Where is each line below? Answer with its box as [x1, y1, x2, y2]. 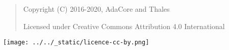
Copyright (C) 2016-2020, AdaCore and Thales [23, 4, 170, 14]
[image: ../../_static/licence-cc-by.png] [3, 39, 149, 46]
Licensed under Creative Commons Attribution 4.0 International [23, 20, 225, 31]
